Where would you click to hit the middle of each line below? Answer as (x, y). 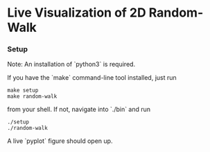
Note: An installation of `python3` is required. (71, 65)
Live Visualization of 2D (77, 13)
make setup (23, 91)
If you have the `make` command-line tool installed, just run (92, 78)
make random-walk (32, 96)
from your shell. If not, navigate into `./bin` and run (79, 110)
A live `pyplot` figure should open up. (60, 141)
